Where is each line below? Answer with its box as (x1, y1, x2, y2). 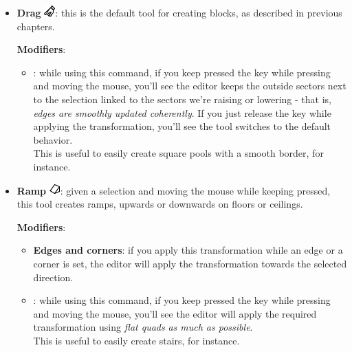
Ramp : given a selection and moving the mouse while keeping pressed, (16, 183, 331, 197)
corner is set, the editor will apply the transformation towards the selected (33, 256, 347, 270)
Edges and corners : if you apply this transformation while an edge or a (33, 243, 343, 257)
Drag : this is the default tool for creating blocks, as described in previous (16, 5, 342, 19)
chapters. (16, 19, 55, 33)
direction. (33, 269, 74, 284)
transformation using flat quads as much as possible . (33, 320, 253, 334)
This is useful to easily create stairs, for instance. (33, 333, 240, 347)
